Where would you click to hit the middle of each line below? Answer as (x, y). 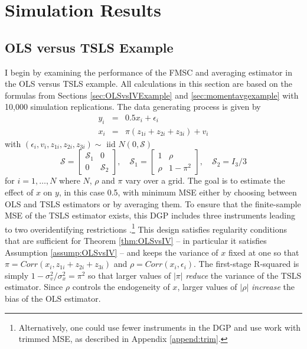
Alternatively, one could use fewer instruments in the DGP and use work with (160, 327)
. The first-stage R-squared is (246, 264)
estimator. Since (34, 287)
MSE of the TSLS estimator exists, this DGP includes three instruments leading (150, 215)
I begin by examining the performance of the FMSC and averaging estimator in (148, 72)
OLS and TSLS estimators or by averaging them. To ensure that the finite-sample (153, 203)
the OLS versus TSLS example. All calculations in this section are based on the (149, 84)
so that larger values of (130, 275)
